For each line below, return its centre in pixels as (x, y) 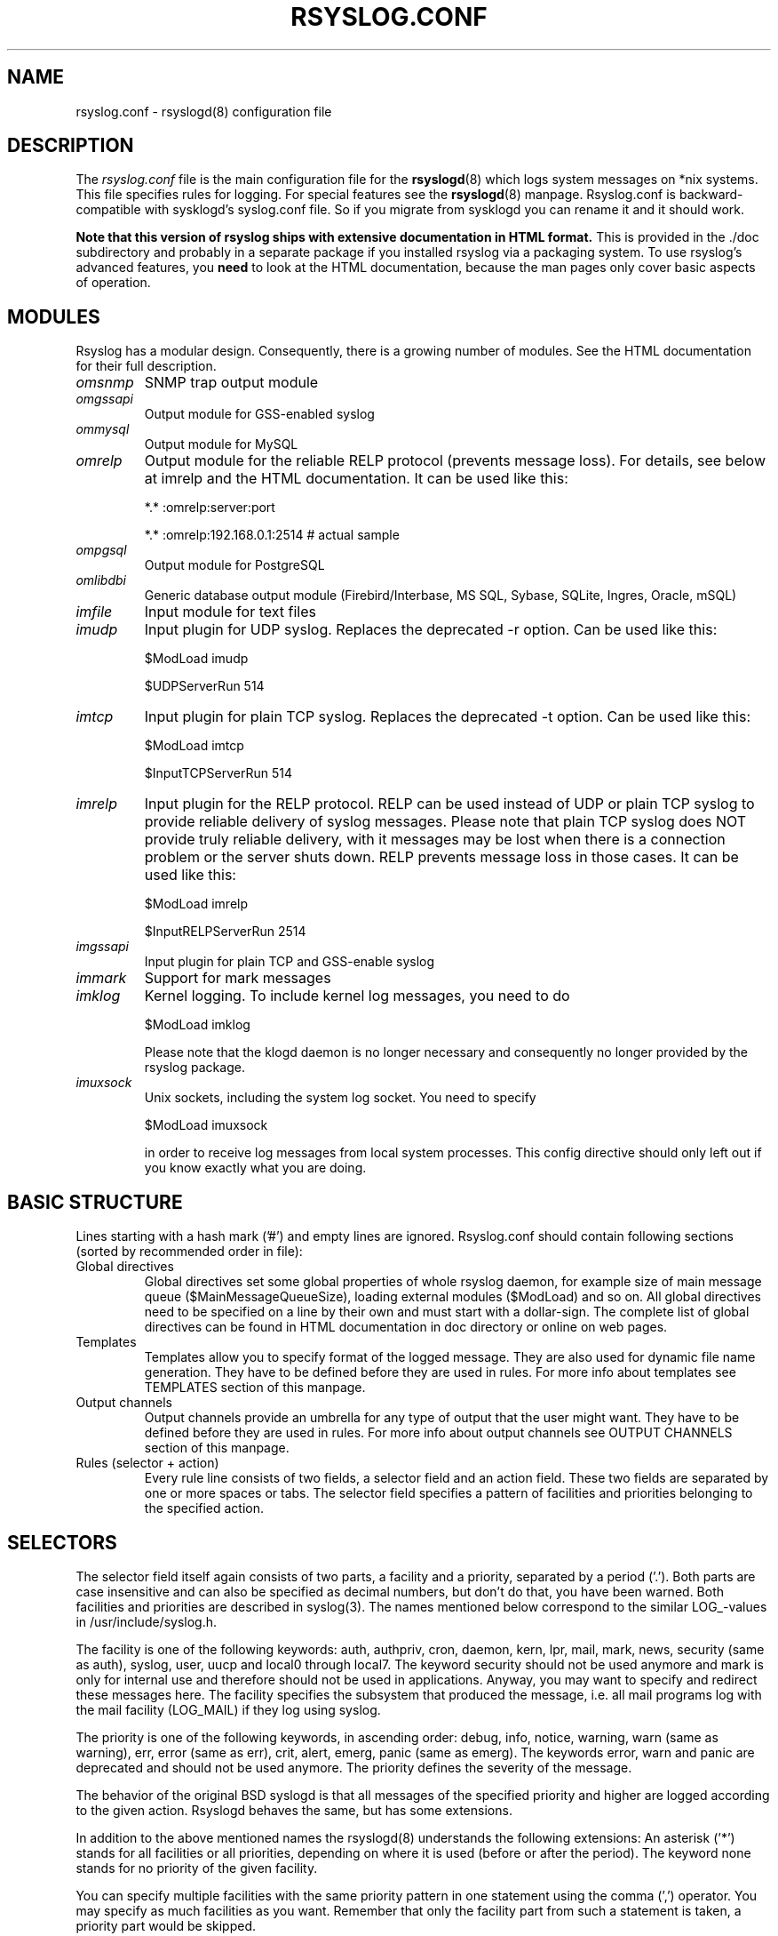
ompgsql (101, 550)
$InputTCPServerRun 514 (218, 773)
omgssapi (104, 399)
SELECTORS (62, 1542)
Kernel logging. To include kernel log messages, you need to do (357, 996)
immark (101, 978)
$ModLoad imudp (196, 659)
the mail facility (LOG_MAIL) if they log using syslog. (228, 1709)
